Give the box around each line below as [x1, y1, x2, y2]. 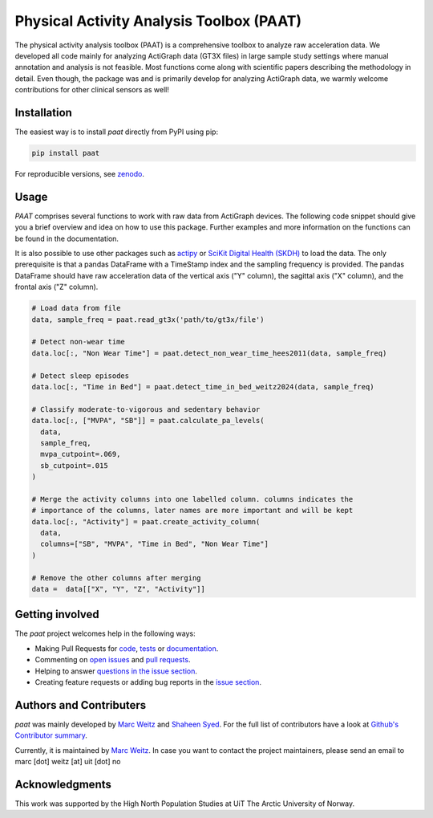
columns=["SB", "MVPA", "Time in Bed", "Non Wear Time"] [40, 539, 269, 549]
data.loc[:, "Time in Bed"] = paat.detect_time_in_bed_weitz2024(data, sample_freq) [31, 382, 374, 391]
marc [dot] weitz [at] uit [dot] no [14, 757, 121, 767]
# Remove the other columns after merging [31, 573, 201, 582]
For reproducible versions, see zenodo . [14, 169, 144, 178]
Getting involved [14, 608, 99, 621]
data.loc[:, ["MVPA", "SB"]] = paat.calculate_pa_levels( [31, 416, 265, 425]
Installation [14, 105, 72, 120]
